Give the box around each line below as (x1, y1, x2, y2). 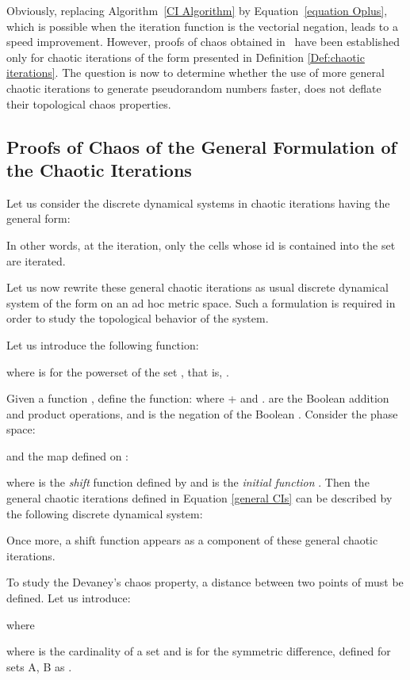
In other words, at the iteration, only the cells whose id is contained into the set (6, 236, 396, 253)
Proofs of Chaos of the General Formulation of (6, 134, 397, 159)
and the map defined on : (6, 447, 129, 464)
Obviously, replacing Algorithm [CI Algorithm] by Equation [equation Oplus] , (6, 2, 388, 18)
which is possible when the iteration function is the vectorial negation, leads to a (6, 17, 398, 34)
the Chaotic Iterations (6, 157, 192, 181)
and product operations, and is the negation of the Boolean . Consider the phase (6, 405, 398, 422)
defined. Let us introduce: (6, 590, 131, 606)
